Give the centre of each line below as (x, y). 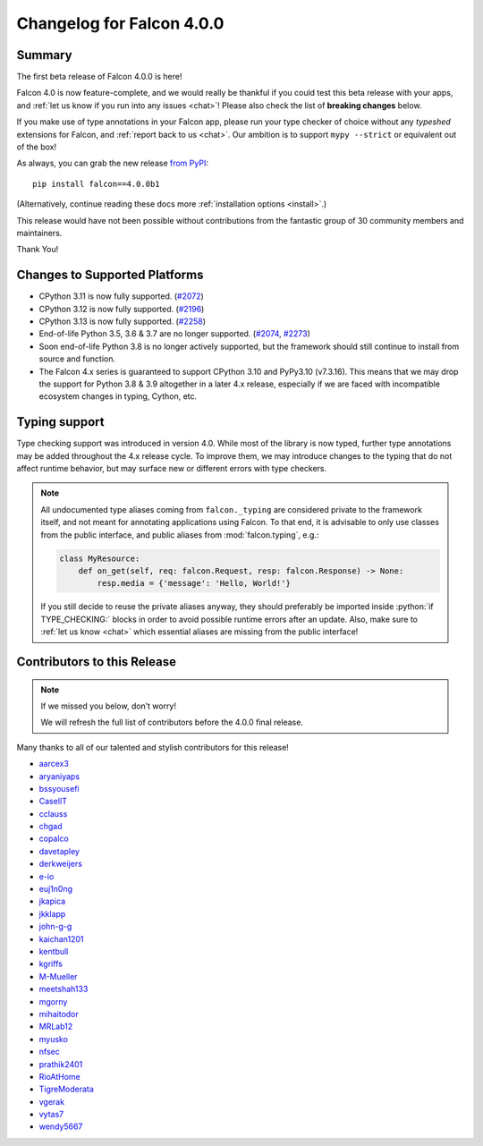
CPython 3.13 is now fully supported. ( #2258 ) (122, 321)
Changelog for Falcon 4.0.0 (120, 23)
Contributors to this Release (96, 662)
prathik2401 (61, 1064)
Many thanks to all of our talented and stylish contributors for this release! (153, 747)
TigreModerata (66, 1089)
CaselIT (53, 802)
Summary (44, 55)
